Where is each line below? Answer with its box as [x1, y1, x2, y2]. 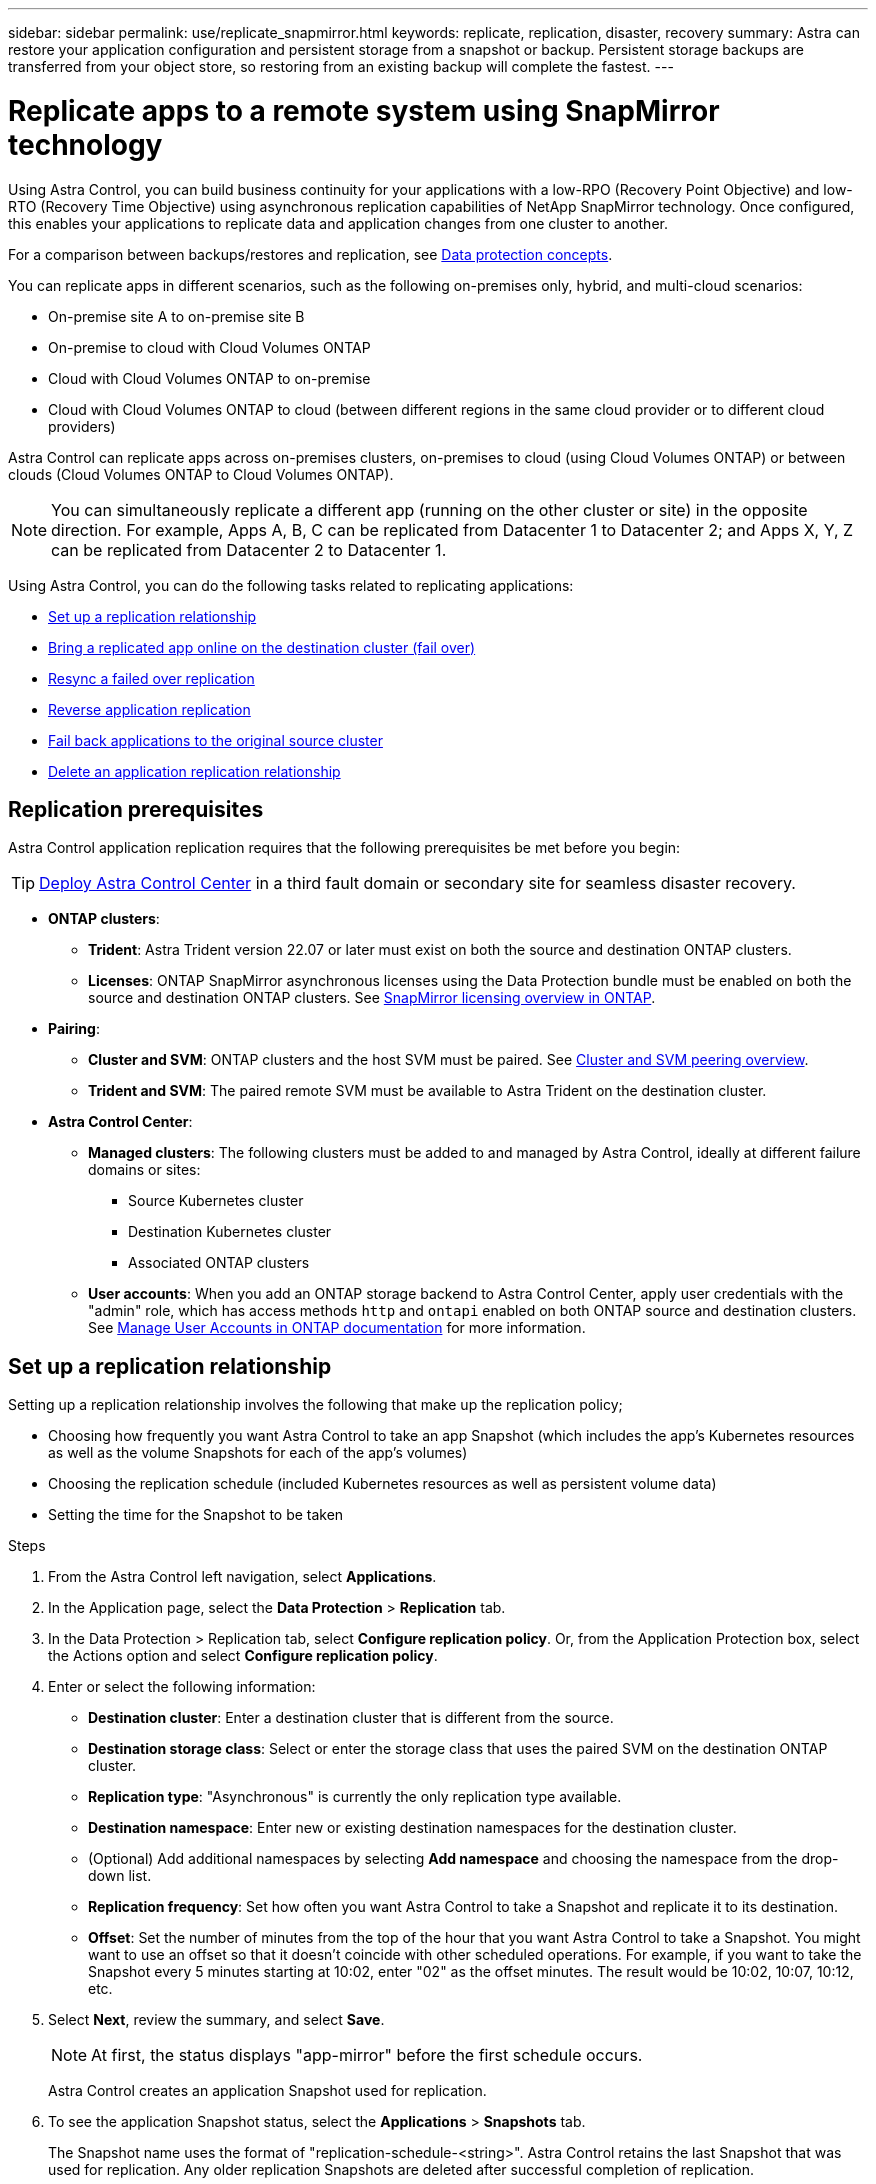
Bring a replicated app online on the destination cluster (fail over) [48, 638, 476, 656]
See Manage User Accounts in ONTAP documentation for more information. [88, 1319, 586, 1337]
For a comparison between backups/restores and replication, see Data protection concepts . [8, 245, 613, 263]
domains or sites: [88, 1161, 201, 1179]
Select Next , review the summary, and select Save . [48, 2011, 385, 2029]
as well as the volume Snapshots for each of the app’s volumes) [48, 1444, 468, 1462]
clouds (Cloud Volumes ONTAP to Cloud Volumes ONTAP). [8, 465, 394, 483]
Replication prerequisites [8, 796, 264, 822]
